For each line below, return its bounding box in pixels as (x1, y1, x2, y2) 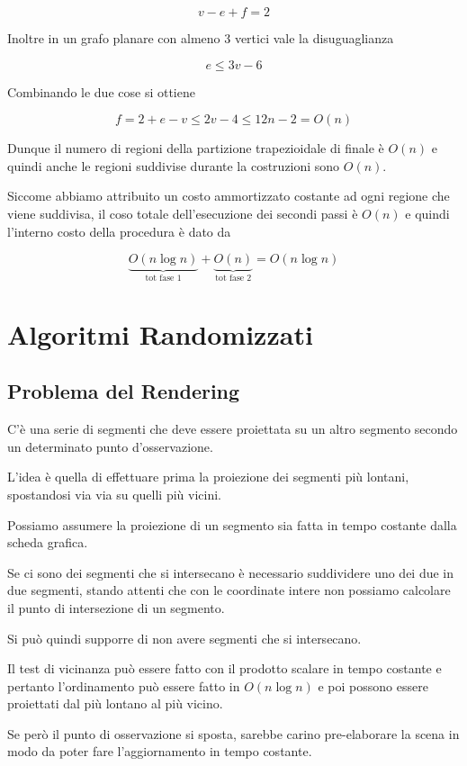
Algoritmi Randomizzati (7, 315, 313, 352)
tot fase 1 (145, 274, 182, 284)
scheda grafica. (7, 533, 88, 552)
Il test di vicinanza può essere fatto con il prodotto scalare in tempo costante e (7, 659, 442, 678)
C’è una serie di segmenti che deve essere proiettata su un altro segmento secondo (7, 419, 458, 438)
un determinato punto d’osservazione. (7, 437, 213, 455)
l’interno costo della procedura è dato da (7, 221, 231, 240)
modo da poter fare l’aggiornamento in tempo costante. (7, 742, 312, 761)
